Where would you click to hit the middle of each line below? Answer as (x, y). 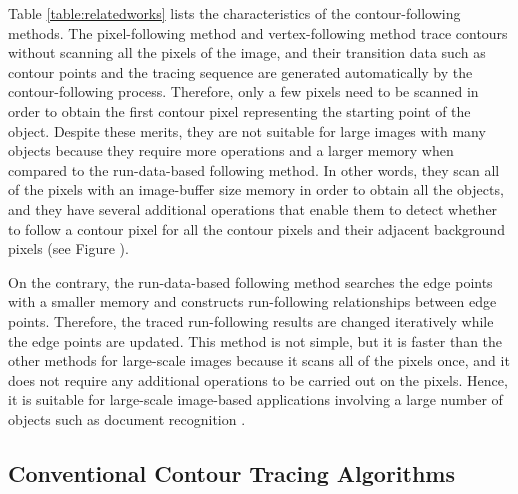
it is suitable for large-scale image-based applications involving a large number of (255, 399)
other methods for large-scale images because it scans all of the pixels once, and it (259, 360)
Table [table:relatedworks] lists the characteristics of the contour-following (234, 13)
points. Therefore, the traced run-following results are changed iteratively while (251, 320)
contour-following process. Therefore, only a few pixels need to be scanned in (243, 91)
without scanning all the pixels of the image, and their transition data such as (247, 52)
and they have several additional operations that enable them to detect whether (253, 208)
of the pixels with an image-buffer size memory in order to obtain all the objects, (256, 189)
